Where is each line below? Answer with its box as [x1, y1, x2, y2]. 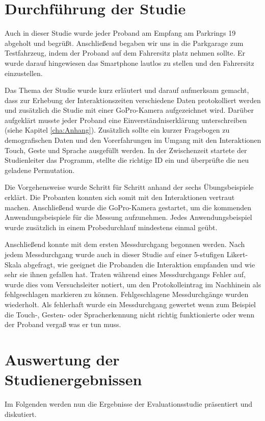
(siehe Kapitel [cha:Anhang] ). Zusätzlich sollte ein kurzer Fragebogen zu [5, 125, 230, 135]
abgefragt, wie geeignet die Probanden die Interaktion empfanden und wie [23, 259, 255, 269]
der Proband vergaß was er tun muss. [5, 319, 121, 330]
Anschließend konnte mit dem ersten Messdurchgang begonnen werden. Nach [5, 239, 245, 250]
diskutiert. [5, 408, 37, 419]
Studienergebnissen [5, 369, 142, 390]
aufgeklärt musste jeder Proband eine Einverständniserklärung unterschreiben [5, 114, 247, 125]
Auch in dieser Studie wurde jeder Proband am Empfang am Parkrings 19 [5, 28, 236, 38]
